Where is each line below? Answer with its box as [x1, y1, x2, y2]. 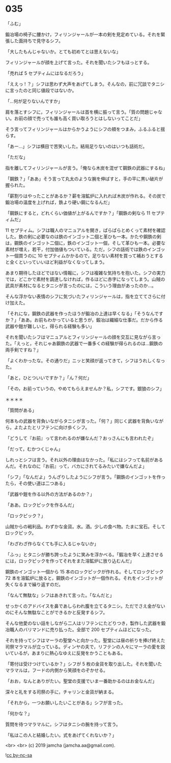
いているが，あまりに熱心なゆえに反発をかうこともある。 [5, 650, 126, 656]
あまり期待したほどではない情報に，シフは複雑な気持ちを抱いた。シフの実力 [5, 270, 166, 276]
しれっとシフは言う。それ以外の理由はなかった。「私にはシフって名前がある [5, 456, 163, 463]
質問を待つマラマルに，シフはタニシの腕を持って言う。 [5, 721, 121, 727]
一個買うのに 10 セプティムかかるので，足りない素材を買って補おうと [9, 252, 154, 258]
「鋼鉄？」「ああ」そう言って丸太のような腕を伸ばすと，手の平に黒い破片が [5, 175, 163, 182]
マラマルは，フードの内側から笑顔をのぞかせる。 [5, 667, 108, 673]
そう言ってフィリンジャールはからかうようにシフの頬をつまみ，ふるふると [5, 126, 161, 132]
